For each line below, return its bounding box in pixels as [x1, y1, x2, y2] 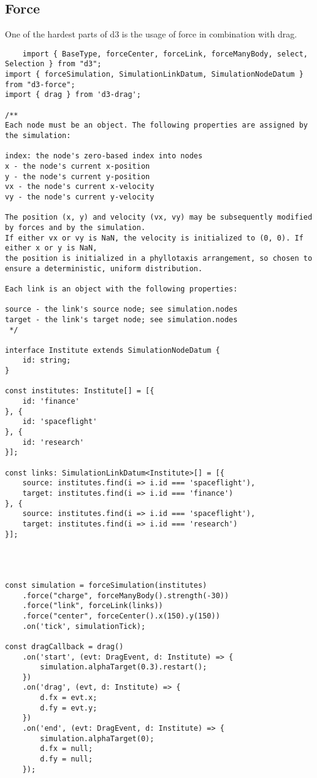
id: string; [22, 356, 71, 365]
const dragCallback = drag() [5, 642, 124, 651]
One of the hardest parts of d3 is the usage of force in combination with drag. [5, 28, 297, 40]
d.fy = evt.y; [40, 703, 97, 712]
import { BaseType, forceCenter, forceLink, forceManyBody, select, [22, 49, 308, 58]
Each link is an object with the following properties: [5, 284, 238, 293]
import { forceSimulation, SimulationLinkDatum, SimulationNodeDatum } [5, 70, 304, 79]
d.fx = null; [40, 744, 93, 753]
